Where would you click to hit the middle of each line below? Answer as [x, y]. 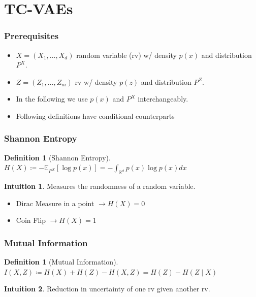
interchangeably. [163, 99]
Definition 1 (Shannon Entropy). [57, 157]
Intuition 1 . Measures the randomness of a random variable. [100, 186]
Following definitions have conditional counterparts [95, 115]
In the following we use [52, 99]
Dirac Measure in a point [55, 203]
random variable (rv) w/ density [126, 55]
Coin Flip [31, 220]
